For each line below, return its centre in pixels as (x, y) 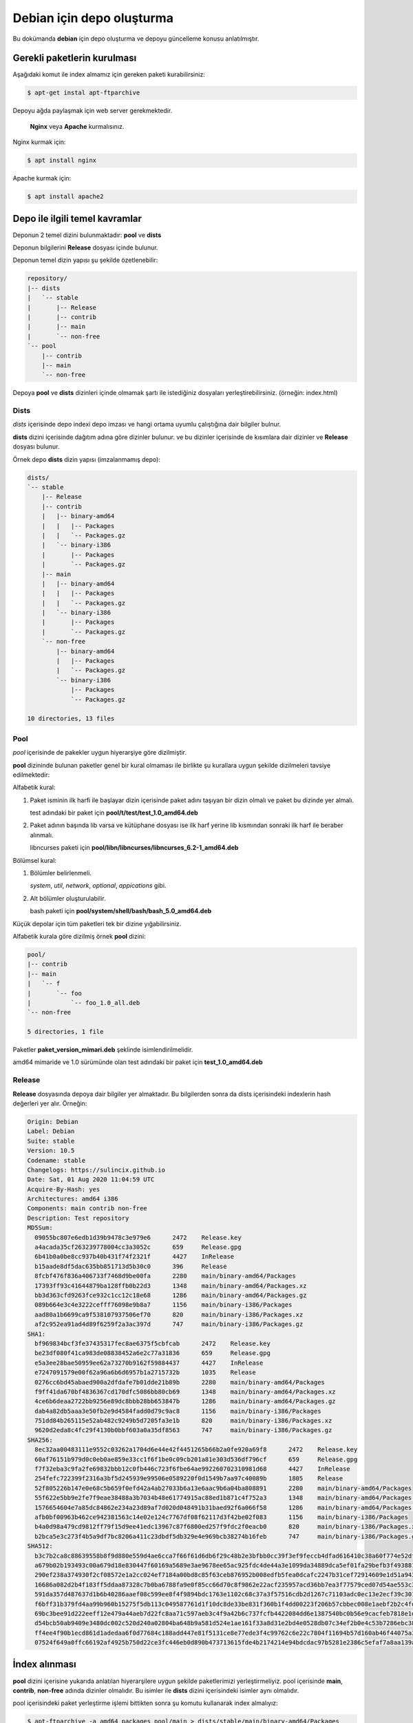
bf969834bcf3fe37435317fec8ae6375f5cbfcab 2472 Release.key (153, 1343)
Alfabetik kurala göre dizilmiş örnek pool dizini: (79, 936)
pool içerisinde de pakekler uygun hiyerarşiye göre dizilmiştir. (100, 753)
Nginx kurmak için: (39, 142)
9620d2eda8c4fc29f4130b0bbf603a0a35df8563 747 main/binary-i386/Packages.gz (183, 1430)
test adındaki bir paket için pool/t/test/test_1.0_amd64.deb (114, 813)
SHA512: (40, 1546)
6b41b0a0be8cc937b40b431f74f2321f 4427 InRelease (135, 1257)
